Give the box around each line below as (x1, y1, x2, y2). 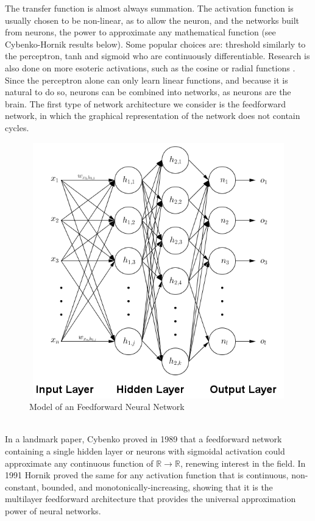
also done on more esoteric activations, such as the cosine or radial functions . (5, 61, 296, 74)
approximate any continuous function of (5, 456, 154, 469)
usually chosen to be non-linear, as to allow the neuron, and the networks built (5, 13, 300, 26)
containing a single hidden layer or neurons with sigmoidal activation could (5, 445, 285, 458)
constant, (5, 480, 39, 493)
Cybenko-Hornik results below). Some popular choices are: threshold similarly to (5, 37, 306, 50)
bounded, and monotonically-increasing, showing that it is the (41, 480, 273, 493)
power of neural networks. (5, 505, 101, 517)
